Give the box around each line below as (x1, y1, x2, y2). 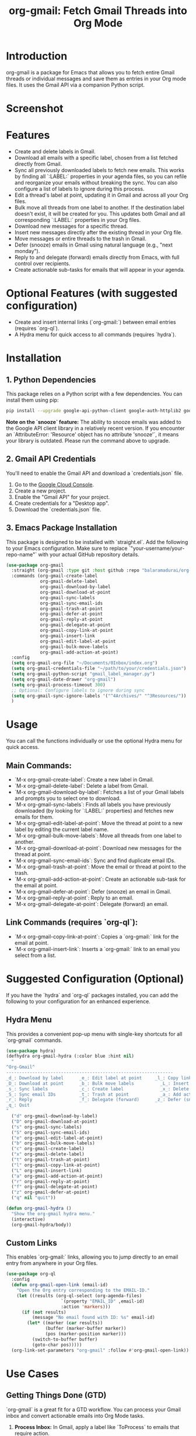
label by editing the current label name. (14, 826, 109, 833)
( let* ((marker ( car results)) (27, 1320, 103, 1326)
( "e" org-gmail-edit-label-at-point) (11, 1135, 103, 1141)
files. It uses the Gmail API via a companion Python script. (6, 81, 145, 88)
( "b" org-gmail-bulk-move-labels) (11, 1140, 95, 1146)
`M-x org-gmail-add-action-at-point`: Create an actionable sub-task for (14, 876, 186, 883)
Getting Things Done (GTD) (6, 1390, 107, 1400)
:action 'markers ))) (61, 1304, 111, 1310)
